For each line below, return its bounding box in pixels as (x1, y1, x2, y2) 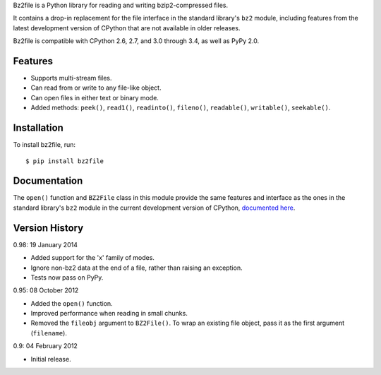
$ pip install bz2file (25, 157, 104, 165)
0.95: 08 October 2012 (13, 286, 79, 294)
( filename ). (30, 328, 67, 337)
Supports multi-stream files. (30, 74, 112, 83)
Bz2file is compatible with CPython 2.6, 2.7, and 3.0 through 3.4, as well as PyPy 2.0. (13, 37, 260, 45)
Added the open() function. (30, 299, 113, 307)
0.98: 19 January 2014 (13, 240, 78, 249)
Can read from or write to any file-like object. (30, 83, 162, 92)
